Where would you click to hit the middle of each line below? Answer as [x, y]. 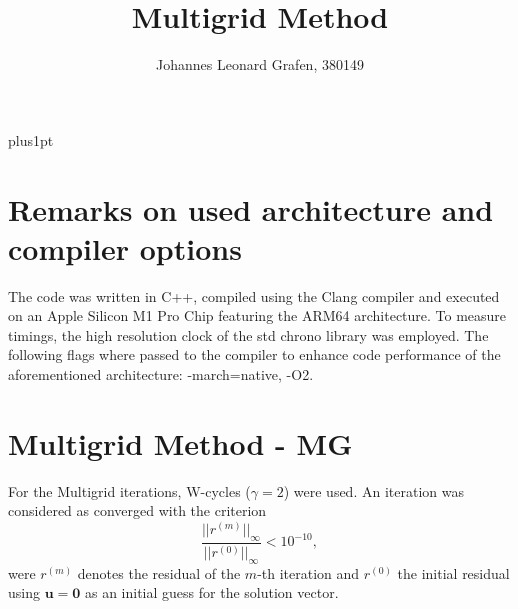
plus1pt [31, 139]
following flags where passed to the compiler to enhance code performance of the [254, 354]
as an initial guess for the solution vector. [211, 592]
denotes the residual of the [159, 572]
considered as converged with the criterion [137, 510]
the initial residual [453, 572]
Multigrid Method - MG [180, 442]
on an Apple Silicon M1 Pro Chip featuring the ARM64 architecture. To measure [257, 315]
